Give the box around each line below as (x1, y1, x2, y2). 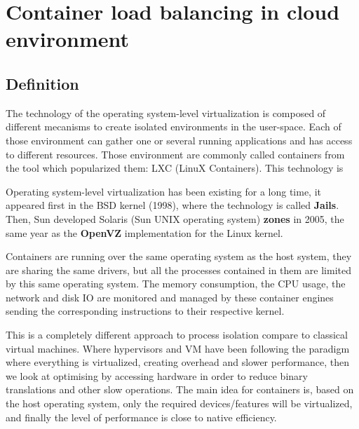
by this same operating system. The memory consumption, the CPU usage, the (6, 276, 346, 291)
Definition (6, 72, 79, 94)
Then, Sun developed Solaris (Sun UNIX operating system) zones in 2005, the (6, 211, 344, 226)
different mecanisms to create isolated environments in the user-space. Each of (6, 119, 341, 134)
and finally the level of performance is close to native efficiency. (6, 409, 277, 424)
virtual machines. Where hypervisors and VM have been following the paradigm (6, 341, 350, 355)
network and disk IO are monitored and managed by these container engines (6, 290, 334, 304)
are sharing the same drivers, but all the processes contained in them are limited (6, 262, 351, 277)
